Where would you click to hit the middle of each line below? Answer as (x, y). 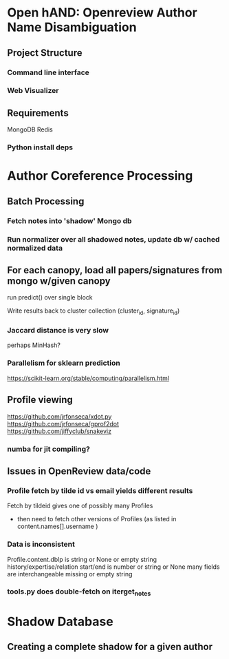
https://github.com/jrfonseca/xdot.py (59, 416)
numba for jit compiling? (49, 449)
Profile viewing (40, 400)
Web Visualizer (33, 91)
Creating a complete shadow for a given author (110, 647)
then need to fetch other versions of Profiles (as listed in (97, 519)
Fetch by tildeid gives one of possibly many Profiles (80, 506)
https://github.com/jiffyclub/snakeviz (59, 431)
